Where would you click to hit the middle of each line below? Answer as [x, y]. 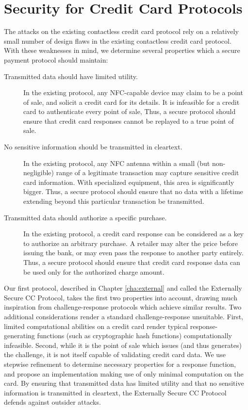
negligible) [39, 172]
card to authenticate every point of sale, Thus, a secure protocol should [130, 111]
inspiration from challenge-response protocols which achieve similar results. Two [123, 307]
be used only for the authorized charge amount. [94, 271]
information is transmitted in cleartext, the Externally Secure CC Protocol [115, 392]
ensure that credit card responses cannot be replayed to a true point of [129, 121]
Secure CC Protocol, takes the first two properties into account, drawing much [121, 297]
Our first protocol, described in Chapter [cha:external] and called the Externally [123, 288]
